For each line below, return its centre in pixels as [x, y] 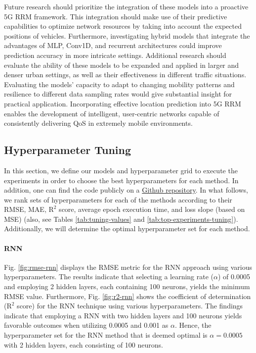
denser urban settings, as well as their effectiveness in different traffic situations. [125, 75]
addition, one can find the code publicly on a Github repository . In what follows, [126, 190]
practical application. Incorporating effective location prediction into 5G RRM [123, 103]
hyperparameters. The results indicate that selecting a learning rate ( [109, 277]
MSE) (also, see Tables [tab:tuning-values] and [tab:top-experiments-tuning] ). [121, 219]
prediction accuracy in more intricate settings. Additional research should [115, 55]
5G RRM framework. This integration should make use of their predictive [116, 16]
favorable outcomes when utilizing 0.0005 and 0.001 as [86, 325]
